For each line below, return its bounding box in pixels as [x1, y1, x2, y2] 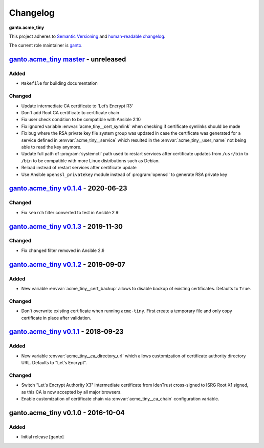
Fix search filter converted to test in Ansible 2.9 [21, 209, 119, 215]
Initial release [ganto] [21, 434, 64, 440]
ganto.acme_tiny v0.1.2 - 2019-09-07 [9, 260, 126, 269]
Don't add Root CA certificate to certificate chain [21, 110, 120, 116]
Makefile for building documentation [21, 80, 98, 86]
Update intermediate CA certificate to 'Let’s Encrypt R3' [21, 103, 133, 109]
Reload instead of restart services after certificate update [21, 165, 137, 171]
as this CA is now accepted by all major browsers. [21, 389, 122, 395]
